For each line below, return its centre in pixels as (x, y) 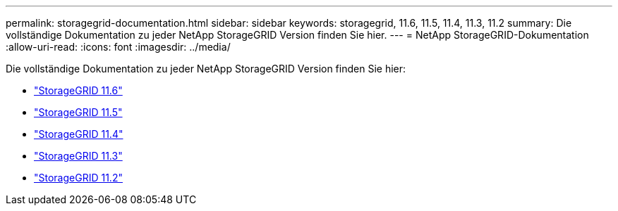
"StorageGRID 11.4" (79, 134)
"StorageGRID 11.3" (78, 156)
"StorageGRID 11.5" (78, 112)
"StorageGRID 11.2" (78, 178)
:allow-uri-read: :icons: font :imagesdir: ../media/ (118, 47)
